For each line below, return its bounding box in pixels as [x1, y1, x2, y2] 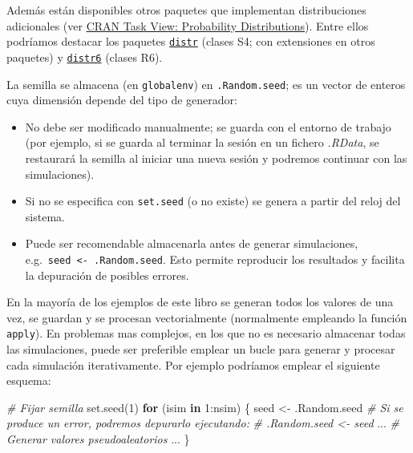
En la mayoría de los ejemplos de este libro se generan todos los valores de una [6, 293, 394, 310]
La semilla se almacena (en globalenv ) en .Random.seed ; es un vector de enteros [6, 75, 406, 92]
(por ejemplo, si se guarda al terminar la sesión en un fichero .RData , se [25, 134, 379, 151]
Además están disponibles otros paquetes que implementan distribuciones [6, 2, 366, 18]
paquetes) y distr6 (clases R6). [6, 48, 163, 65]
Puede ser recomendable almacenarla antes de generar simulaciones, [25, 235, 358, 252]
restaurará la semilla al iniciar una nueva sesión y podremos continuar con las [25, 149, 407, 166]
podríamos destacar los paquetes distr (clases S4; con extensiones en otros [6, 33, 375, 50]
